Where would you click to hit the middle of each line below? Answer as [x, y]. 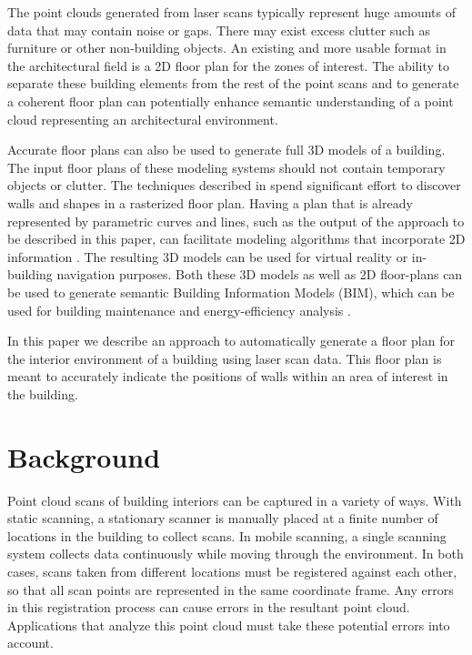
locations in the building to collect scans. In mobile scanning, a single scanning [227, 535]
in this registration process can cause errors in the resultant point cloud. [209, 607]
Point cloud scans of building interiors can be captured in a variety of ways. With [235, 500]
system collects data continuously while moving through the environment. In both [236, 554]
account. [30, 643]
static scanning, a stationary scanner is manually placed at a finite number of [223, 518]
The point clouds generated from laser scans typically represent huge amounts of [231, 12]
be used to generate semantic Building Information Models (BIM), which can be [231, 292]
